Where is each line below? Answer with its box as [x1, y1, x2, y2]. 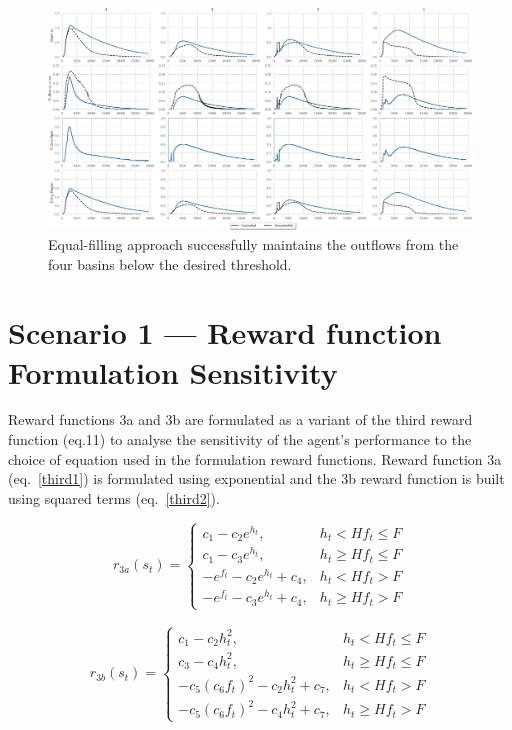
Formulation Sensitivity [8, 351, 338, 392]
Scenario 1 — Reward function [8, 312, 442, 353]
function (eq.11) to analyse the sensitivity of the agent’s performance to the [8, 429, 472, 450]
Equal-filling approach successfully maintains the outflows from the [48, 233, 459, 254]
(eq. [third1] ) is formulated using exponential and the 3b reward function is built [8, 468, 505, 489]
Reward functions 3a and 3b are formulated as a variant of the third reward [8, 409, 473, 430]
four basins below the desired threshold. [48, 253, 292, 274]
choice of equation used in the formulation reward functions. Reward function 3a [8, 448, 502, 469]
